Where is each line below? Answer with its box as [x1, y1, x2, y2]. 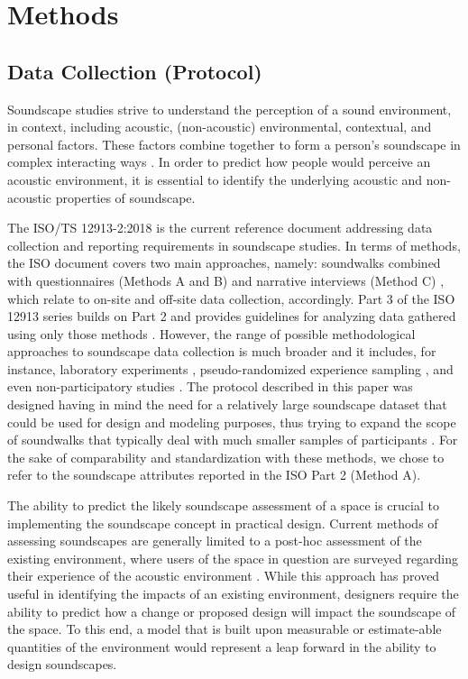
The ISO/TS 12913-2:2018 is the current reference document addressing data [7, 218, 433, 237]
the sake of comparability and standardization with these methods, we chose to [7, 447, 445, 466]
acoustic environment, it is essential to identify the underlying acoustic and [7, 170, 423, 188]
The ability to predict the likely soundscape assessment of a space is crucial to [7, 496, 439, 515]
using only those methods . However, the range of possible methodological [7, 324, 416, 343]
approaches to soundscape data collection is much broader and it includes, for [7, 342, 436, 361]
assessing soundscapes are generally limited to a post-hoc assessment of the [7, 531, 422, 550]
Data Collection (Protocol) [7, 57, 262, 85]
